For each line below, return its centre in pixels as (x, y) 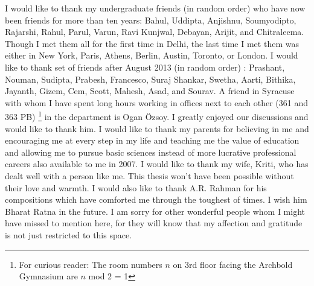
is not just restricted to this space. (69, 234)
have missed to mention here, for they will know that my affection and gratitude (154, 223)
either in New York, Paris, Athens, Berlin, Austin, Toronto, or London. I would (152, 55)
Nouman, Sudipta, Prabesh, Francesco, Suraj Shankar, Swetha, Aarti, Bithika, (150, 79)
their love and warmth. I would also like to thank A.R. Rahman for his (136, 187)
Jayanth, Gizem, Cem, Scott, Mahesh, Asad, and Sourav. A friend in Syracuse (150, 91)
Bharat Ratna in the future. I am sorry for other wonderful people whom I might (155, 211)
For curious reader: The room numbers (91, 264)
